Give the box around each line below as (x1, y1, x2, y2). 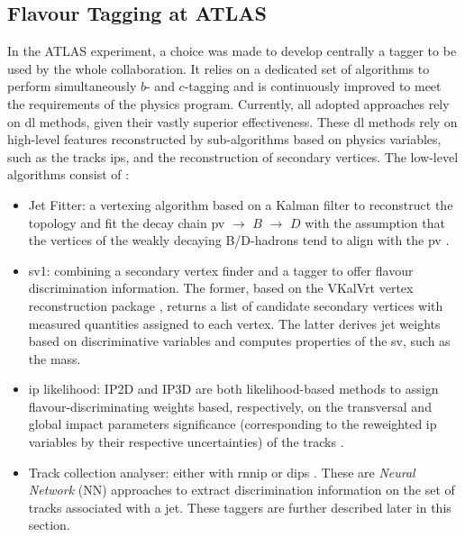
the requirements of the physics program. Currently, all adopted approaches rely (7, 94, 450, 113)
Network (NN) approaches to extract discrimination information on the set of (28, 480, 455, 499)
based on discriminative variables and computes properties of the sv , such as (28, 332, 451, 350)
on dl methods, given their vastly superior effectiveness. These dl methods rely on (7, 112, 458, 131)
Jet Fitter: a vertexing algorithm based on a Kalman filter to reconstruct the (28, 195, 453, 214)
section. (28, 515, 70, 534)
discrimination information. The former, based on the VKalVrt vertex (28, 278, 414, 297)
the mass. (28, 349, 81, 368)
